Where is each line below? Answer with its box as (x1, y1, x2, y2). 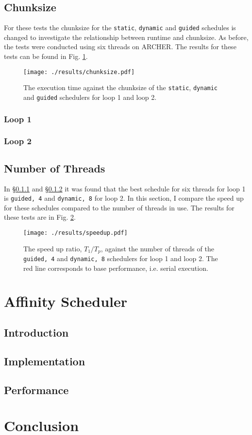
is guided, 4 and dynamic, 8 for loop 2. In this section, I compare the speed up (4, 193, 244, 203)
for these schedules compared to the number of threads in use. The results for (4, 202, 235, 212)
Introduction (4, 325, 69, 340)
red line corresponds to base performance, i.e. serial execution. (23, 263, 208, 273)
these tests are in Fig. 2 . (4, 212, 76, 222)
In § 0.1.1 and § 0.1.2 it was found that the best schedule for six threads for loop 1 (4, 183, 246, 193)
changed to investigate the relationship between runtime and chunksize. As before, (4, 32, 249, 42)
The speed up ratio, (23, 243, 82, 253)
